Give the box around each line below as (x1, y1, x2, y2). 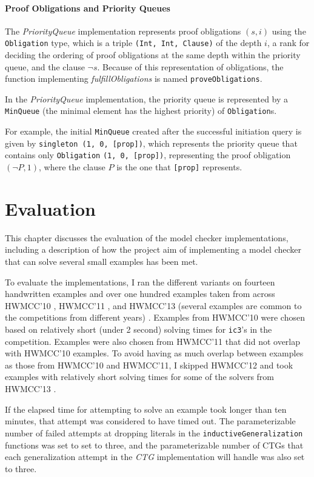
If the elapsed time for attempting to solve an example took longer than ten (5, 402, 287, 415)
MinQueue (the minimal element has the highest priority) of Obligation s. (5, 104, 277, 117)
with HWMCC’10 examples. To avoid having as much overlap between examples (5, 347, 304, 359)
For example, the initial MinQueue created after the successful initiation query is (5, 125, 302, 138)
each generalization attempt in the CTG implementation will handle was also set (5, 450, 305, 463)
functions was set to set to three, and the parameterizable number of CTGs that (5, 438, 304, 451)
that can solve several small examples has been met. (5, 255, 198, 268)
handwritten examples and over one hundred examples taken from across (5, 287, 275, 300)
